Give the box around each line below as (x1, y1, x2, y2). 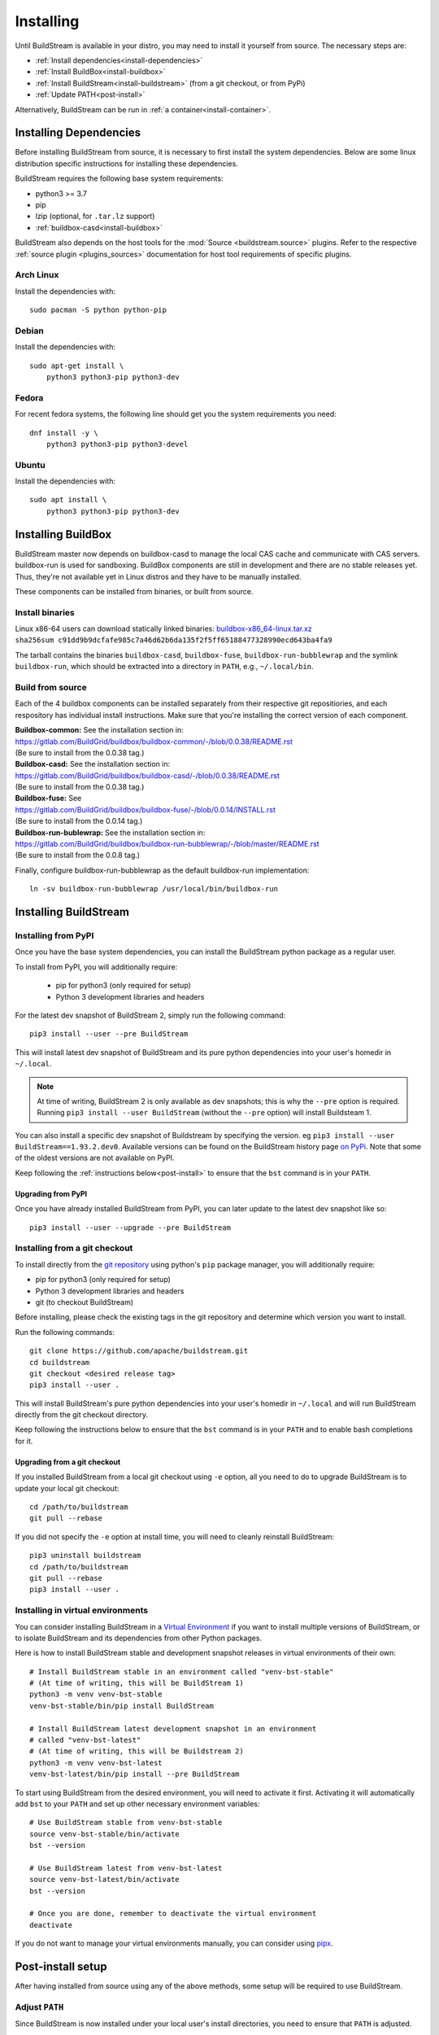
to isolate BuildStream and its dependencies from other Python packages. (15, 1633, 263, 1643)
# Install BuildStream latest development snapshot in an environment (29, 1724, 317, 1733)
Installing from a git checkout (15, 1242, 133, 1254)
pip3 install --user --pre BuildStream (29, 1030, 189, 1039)
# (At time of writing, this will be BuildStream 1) (29, 1678, 244, 1688)
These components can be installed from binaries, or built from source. (15, 586, 254, 596)
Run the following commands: (15, 1327, 115, 1337)
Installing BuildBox (15, 527, 112, 541)
